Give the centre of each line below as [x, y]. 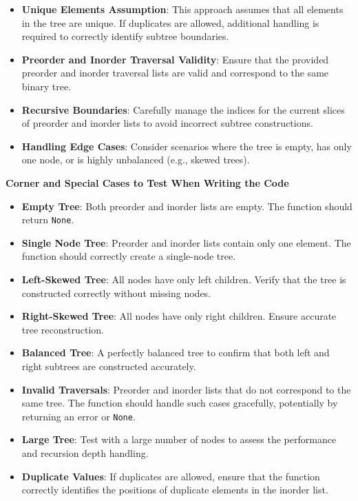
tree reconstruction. [63, 329]
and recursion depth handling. [85, 452]
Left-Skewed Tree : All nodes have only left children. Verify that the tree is [184, 279]
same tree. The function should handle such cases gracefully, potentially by [180, 403]
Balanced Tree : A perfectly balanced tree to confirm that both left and [176, 352]
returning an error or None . [78, 416]
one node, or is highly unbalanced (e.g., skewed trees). [136, 160]
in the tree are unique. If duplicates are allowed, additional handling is [170, 22]
